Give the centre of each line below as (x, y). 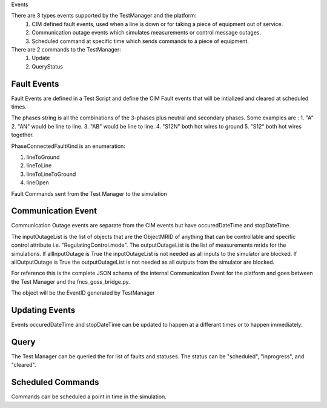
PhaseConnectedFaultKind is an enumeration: (68, 146)
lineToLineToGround (51, 174)
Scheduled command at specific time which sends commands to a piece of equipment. (140, 41)
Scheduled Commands (55, 382)
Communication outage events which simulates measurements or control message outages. (147, 33)
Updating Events (43, 310)
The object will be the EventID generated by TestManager (83, 293)
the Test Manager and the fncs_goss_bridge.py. (71, 281)
